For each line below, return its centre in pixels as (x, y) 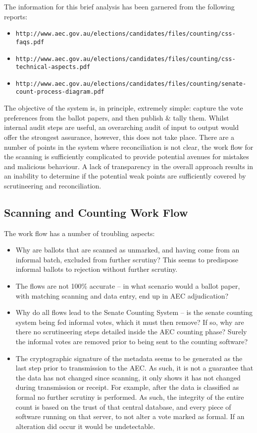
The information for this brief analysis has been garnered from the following (119, 6)
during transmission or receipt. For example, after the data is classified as (127, 387)
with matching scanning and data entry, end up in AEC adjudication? (122, 295)
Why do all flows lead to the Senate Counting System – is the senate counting (134, 312)
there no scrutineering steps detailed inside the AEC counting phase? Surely (131, 332)
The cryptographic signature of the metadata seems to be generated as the (129, 358)
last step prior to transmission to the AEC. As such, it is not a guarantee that (134, 368)
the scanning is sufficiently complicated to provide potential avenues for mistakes (127, 156)
